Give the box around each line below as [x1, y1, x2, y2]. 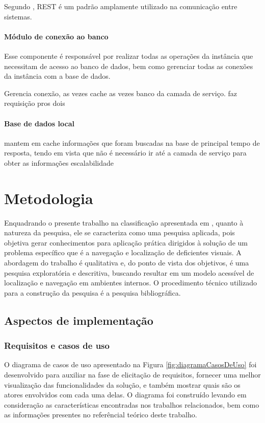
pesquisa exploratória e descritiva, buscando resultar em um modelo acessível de [4, 267, 254, 278]
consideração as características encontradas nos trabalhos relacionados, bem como [4, 399, 259, 410]
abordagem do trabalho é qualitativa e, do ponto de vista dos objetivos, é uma [4, 257, 249, 268]
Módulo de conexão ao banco [4, 31, 109, 41]
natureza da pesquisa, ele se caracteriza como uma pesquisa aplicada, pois [4, 227, 235, 238]
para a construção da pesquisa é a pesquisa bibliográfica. [4, 287, 181, 298]
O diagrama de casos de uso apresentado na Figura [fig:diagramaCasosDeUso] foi [4, 359, 257, 370]
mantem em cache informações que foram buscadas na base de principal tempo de [4, 137, 260, 148]
